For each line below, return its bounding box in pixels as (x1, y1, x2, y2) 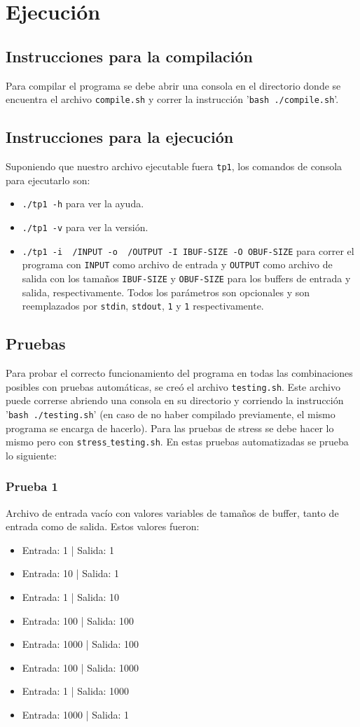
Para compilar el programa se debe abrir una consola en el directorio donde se (6, 78, 341, 92)
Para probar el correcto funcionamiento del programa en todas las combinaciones (6, 366, 353, 380)
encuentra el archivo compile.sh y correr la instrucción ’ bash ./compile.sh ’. (6, 92, 339, 106)
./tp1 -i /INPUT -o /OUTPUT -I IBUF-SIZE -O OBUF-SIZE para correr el (22, 243, 354, 258)
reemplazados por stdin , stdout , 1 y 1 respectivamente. (22, 298, 264, 313)
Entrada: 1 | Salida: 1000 (22, 684, 130, 698)
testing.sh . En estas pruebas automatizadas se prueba (110, 434, 349, 449)
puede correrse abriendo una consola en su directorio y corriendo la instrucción (6, 393, 344, 408)
